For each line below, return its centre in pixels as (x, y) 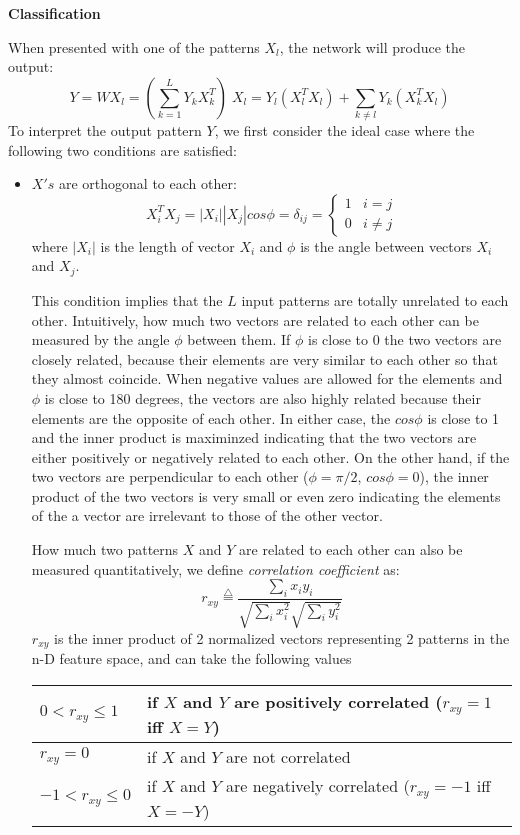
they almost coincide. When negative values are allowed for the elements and (267, 378)
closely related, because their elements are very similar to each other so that (264, 358)
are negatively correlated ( (317, 785)
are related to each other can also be (351, 549)
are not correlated (288, 756)
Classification (54, 13)
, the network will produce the (372, 46)
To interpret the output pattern (105, 130)
